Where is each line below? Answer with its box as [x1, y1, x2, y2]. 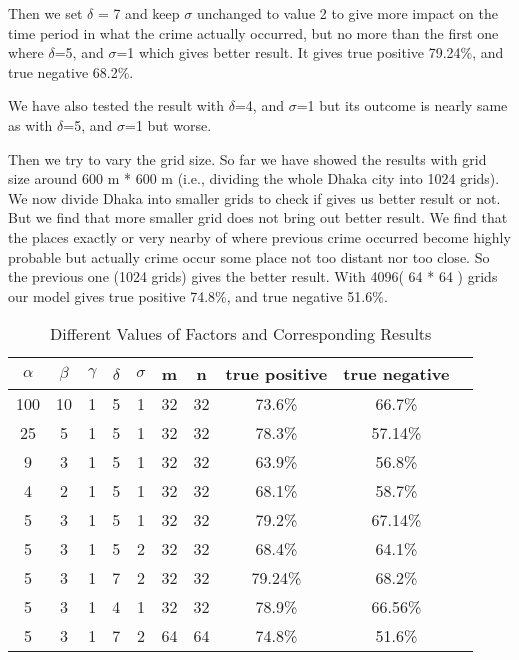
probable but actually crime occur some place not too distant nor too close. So [8, 246, 490, 267]
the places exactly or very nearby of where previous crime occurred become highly [8, 226, 511, 247]
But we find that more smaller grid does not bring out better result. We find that [8, 207, 508, 228]
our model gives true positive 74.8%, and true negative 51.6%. [8, 285, 388, 306]
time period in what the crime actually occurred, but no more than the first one [8, 22, 499, 43]
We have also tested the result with [8, 95, 225, 116]
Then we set [8, 3, 83, 23]
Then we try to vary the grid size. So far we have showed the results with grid [8, 148, 487, 169]
